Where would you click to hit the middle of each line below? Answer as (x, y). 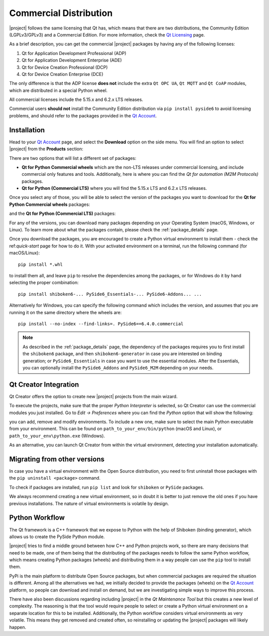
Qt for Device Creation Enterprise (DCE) (63, 74)
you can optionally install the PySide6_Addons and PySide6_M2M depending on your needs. (118, 368)
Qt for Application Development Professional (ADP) (74, 53)
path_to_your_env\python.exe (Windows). (57, 436)
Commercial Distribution (61, 13)
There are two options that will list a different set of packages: (73, 158)
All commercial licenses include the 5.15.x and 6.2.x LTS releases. (76, 99)
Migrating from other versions (57, 459)
